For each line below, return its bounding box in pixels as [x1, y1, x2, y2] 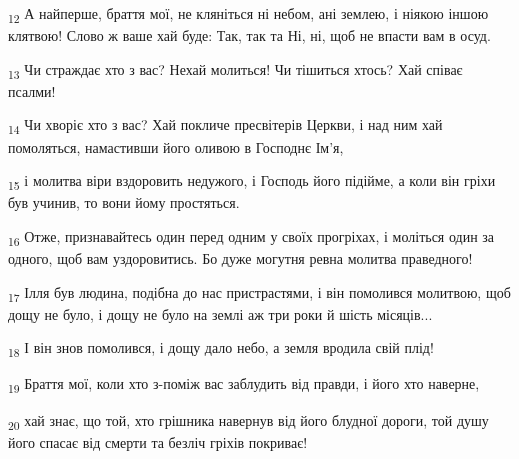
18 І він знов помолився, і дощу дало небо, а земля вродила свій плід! [8, 337, 434, 361]
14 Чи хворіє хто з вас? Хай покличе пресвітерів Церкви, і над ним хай [8, 114, 443, 138]
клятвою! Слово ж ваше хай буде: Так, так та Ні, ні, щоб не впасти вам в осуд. [8, 25, 491, 46]
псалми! [8, 80, 56, 101]
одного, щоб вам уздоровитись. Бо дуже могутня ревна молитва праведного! [8, 248, 473, 268]
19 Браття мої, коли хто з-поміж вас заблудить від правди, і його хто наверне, [8, 373, 480, 397]
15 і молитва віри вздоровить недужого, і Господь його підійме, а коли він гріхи [8, 170, 496, 193]
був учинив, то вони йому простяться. [8, 192, 240, 213]
